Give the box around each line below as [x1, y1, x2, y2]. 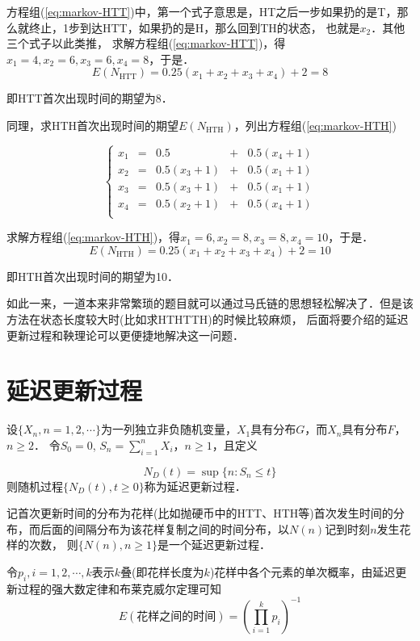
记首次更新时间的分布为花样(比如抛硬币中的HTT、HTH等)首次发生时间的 [6, 505, 393, 522]
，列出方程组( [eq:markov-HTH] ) [233, 116, 397, 133]
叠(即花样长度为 [120, 563, 204, 580]
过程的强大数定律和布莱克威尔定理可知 [17, 580, 221, 597]
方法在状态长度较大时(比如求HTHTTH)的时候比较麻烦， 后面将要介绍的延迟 [6, 310, 409, 327]
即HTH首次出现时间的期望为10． [6, 267, 179, 284]
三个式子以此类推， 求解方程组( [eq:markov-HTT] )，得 [6, 35, 286, 52]
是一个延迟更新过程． [157, 536, 271, 553]
